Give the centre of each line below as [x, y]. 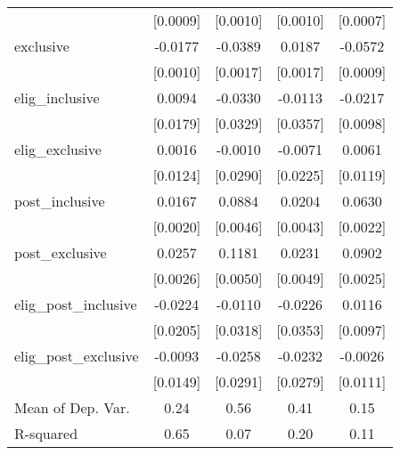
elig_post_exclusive [77, 356]
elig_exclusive [58, 149]
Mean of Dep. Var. [72, 407]
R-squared [46, 433]
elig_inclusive [57, 97]
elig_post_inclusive [76, 304]
